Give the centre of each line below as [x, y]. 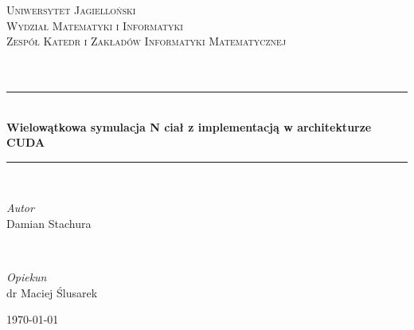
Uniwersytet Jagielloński [71, 10]
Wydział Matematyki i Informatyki [95, 25]
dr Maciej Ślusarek [52, 292]
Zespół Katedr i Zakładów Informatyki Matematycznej [146, 41]
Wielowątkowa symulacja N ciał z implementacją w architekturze [189, 126]
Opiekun [27, 277]
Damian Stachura [49, 223]
